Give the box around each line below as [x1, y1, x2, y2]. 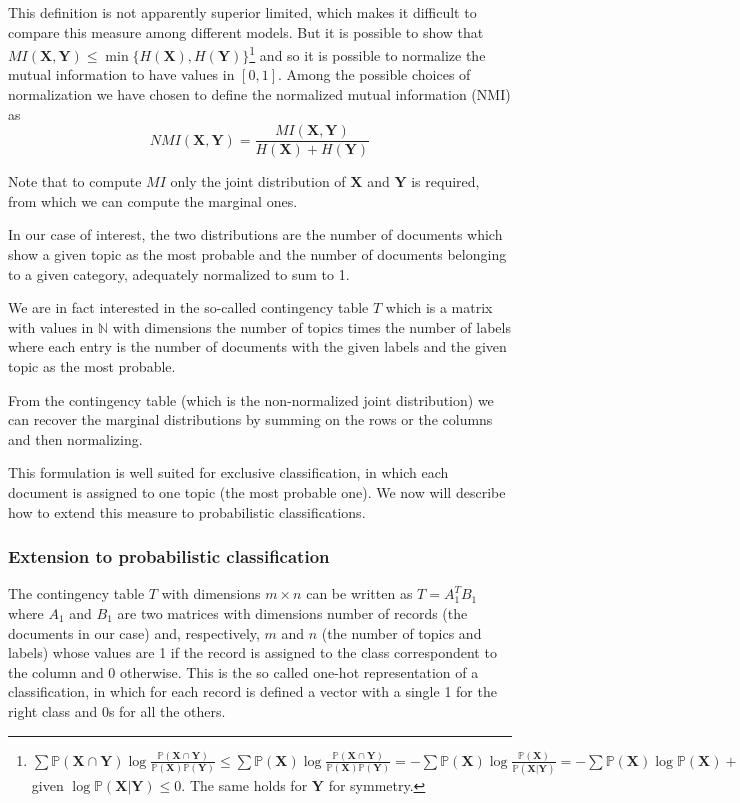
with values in [8, 316, 94, 337]
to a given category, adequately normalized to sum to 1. [8, 263, 350, 284]
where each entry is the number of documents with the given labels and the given [8, 336, 507, 357]
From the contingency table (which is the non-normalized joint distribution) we [8, 389, 494, 410]
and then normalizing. [8, 428, 143, 449]
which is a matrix [385, 297, 493, 318]
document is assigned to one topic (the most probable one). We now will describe [8, 482, 506, 502]
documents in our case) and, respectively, [8, 622, 260, 643]
